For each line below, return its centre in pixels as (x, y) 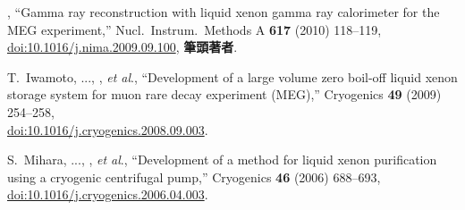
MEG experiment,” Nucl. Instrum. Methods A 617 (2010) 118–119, (194, 29)
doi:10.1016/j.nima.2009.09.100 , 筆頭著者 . (123, 47)
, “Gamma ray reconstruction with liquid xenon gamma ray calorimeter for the (224, 12)
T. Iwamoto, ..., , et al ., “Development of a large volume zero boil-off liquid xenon (232, 76)
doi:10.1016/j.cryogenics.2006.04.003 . (108, 194)
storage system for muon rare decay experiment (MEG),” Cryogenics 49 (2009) (224, 94)
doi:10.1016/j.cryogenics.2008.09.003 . (108, 129)
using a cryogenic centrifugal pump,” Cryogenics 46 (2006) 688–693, (194, 176)
